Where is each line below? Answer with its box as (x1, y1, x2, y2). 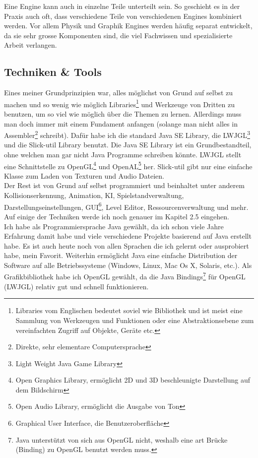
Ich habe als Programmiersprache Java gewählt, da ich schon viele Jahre (4, 221, 224, 231)
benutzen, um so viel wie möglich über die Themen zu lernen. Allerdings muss (4, 109, 242, 119)
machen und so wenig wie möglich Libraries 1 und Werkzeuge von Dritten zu (4, 97, 235, 109)
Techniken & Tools (4, 64, 102, 79)
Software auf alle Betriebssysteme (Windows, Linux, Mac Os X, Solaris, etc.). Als (4, 260, 252, 270)
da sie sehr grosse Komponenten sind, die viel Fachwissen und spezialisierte (4, 30, 233, 40)
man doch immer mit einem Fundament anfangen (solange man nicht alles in (4, 118, 238, 129)
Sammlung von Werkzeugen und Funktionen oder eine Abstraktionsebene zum (15, 315, 254, 325)
